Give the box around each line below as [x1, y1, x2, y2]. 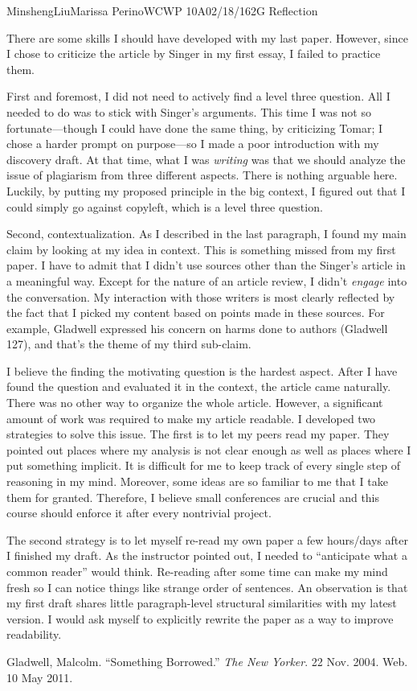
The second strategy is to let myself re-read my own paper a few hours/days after [6, 531, 408, 548]
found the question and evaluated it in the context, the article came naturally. [6, 378, 391, 395]
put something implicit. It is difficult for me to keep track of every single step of [6, 457, 400, 474]
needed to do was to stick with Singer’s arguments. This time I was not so [6, 103, 371, 120]
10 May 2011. [6, 668, 73, 685]
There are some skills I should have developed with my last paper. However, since [6, 29, 408, 46]
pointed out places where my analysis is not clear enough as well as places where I [6, 441, 411, 458]
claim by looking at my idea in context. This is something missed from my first [6, 241, 396, 257]
